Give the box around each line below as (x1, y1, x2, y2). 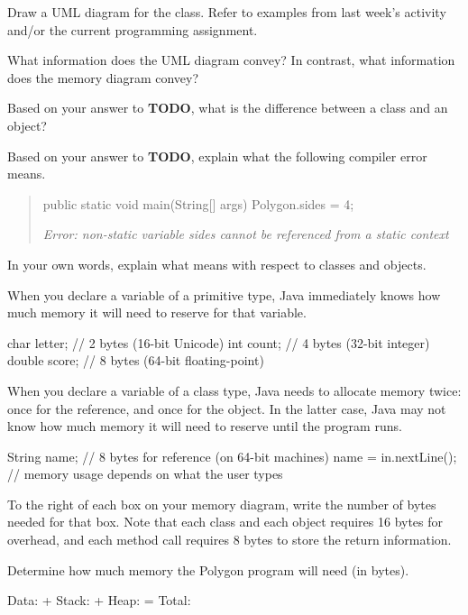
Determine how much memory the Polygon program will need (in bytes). (7, 560, 409, 579)
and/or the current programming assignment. (7, 20, 258, 39)
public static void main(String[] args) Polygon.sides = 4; (42, 194, 354, 213)
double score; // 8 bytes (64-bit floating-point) (7, 351, 264, 370)
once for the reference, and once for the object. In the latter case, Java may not (7, 399, 446, 418)
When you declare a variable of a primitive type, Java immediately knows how (7, 285, 441, 304)
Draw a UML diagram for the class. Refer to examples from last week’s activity (7, 3, 446, 21)
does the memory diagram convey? (7, 68, 199, 87)
